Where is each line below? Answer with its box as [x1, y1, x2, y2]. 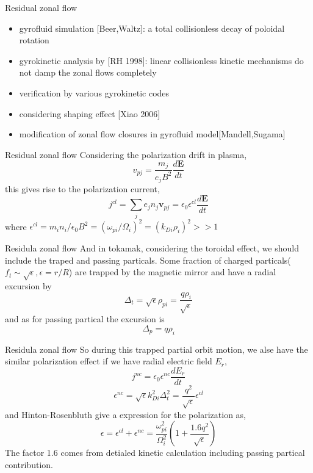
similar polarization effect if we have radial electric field [5, 355, 212, 367]
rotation [19, 34, 49, 46]
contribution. [5, 458, 54, 471]
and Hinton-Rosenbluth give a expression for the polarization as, [5, 408, 246, 421]
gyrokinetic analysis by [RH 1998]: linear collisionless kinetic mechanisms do [19, 54, 304, 67]
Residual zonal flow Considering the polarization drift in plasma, [5, 148, 247, 161]
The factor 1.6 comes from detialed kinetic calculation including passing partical [5, 446, 305, 459]
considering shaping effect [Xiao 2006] [19, 107, 160, 120]
